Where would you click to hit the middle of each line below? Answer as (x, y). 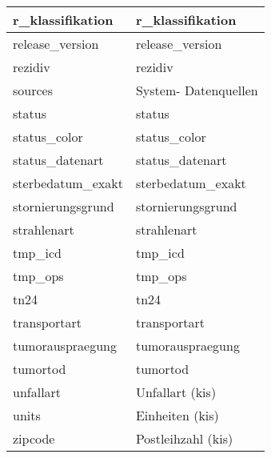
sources (33, 90)
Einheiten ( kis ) (177, 415)
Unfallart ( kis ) (176, 392)
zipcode (34, 438)
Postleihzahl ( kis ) (184, 438)
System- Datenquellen (197, 90)
